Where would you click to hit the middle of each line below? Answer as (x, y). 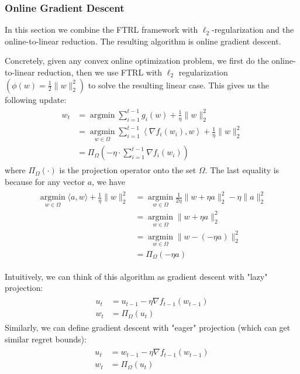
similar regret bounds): (46, 339)
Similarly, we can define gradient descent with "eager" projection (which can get (148, 327)
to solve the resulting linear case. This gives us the (179, 85)
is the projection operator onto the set (128, 170)
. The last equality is (242, 170)
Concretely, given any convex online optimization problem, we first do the (137, 61)
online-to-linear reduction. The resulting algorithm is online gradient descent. (143, 41)
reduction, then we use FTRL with (100, 72)
